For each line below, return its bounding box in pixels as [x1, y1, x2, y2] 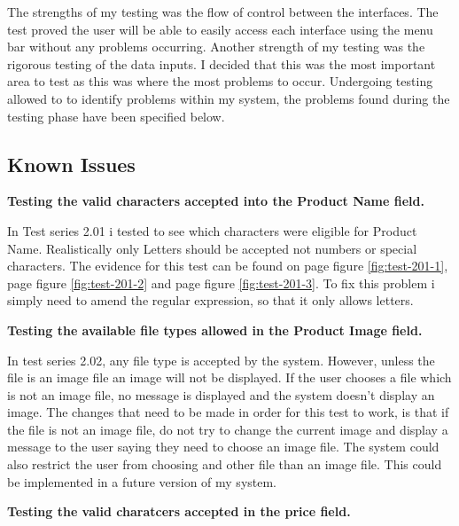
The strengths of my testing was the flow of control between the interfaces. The [7, 3, 439, 20]
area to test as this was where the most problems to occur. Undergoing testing [7, 72, 433, 90]
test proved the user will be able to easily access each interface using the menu [7, 20, 433, 38]
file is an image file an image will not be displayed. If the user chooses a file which [7, 368, 452, 387]
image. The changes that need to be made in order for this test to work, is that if [7, 403, 449, 421]
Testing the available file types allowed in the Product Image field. [7, 320, 423, 339]
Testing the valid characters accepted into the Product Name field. [7, 192, 424, 210]
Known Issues [7, 150, 136, 177]
